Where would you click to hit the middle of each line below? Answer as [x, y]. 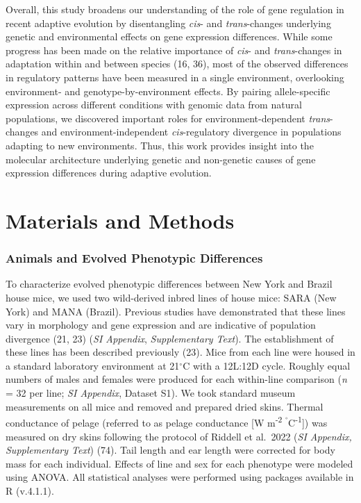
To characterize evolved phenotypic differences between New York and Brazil [169, 284]
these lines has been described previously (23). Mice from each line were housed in [180, 352]
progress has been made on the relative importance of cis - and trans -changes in [174, 50]
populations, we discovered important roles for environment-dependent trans [168, 118]
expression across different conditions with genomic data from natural [154, 105]
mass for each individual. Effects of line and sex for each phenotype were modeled [179, 463]
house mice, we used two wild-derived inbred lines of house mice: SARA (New [171, 297]
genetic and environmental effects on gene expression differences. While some [169, 36]
